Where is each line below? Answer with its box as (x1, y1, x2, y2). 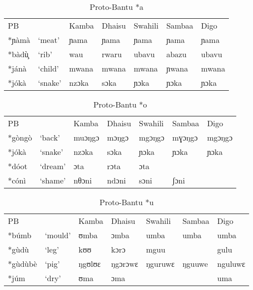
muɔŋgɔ (73, 132, 99, 143)
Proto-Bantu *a (90, 1, 144, 12)
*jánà (8, 63, 27, 74)
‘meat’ (38, 34, 60, 45)
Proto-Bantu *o (93, 99, 147, 110)
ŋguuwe (182, 258, 208, 269)
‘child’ (38, 63, 59, 74)
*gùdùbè (8, 258, 37, 269)
